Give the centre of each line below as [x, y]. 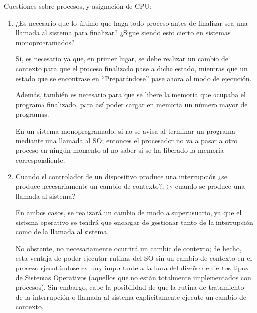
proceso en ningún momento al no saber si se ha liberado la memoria [120, 150]
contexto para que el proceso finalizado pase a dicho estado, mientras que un [131, 68]
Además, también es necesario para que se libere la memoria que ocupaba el [130, 95]
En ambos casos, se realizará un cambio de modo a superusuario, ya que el [128, 212]
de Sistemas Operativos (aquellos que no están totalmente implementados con [133, 277]
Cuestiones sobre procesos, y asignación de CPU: [78, 6]
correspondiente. [40, 159]
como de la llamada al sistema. [62, 232]
